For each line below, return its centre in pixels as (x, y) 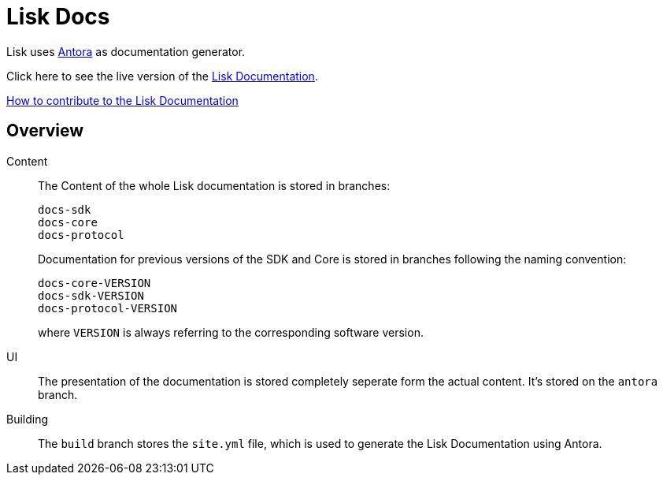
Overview (45, 131)
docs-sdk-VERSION (91, 295)
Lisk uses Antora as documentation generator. (126, 51)
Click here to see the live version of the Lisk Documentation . (162, 76)
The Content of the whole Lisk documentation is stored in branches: (214, 185)
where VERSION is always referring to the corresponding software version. (231, 332)
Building (28, 419)
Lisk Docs (58, 17)
